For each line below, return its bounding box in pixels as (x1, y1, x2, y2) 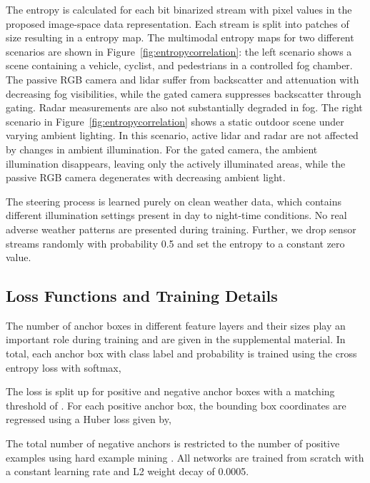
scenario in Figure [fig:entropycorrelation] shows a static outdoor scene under (6, 113, 344, 128)
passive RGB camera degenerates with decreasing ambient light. (6, 170, 286, 185)
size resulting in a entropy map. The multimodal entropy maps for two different (6, 30, 354, 45)
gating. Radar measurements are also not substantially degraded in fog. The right (6, 100, 363, 115)
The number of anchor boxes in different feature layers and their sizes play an (6, 317, 346, 332)
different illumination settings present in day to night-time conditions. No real (6, 208, 347, 223)
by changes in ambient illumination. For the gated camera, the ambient (6, 141, 318, 156)
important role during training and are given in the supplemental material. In (6, 332, 346, 347)
